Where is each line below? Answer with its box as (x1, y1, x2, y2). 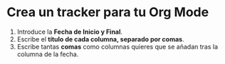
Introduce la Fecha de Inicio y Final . (16, 27, 122, 36)
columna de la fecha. (16, 50, 79, 58)
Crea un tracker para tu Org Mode (6, 4, 209, 20)
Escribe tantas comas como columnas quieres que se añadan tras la (16, 42, 219, 51)
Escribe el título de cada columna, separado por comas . (16, 34, 184, 43)
